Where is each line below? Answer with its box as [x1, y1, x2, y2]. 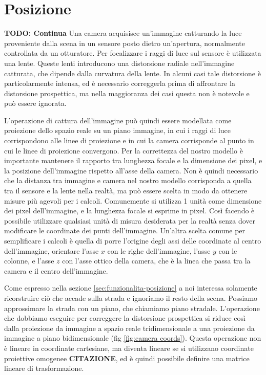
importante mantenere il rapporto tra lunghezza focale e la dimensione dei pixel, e [4, 155, 262, 166]
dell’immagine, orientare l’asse [4, 245, 99, 256]
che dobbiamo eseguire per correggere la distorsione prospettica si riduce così [4, 313, 245, 323]
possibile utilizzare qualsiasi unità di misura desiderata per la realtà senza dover [4, 215, 255, 226]
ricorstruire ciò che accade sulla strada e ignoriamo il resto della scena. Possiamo [4, 292, 258, 303]
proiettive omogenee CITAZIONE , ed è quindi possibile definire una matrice [4, 352, 250, 363]
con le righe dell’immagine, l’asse [107, 245, 211, 256]
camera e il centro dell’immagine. [4, 265, 108, 276]
